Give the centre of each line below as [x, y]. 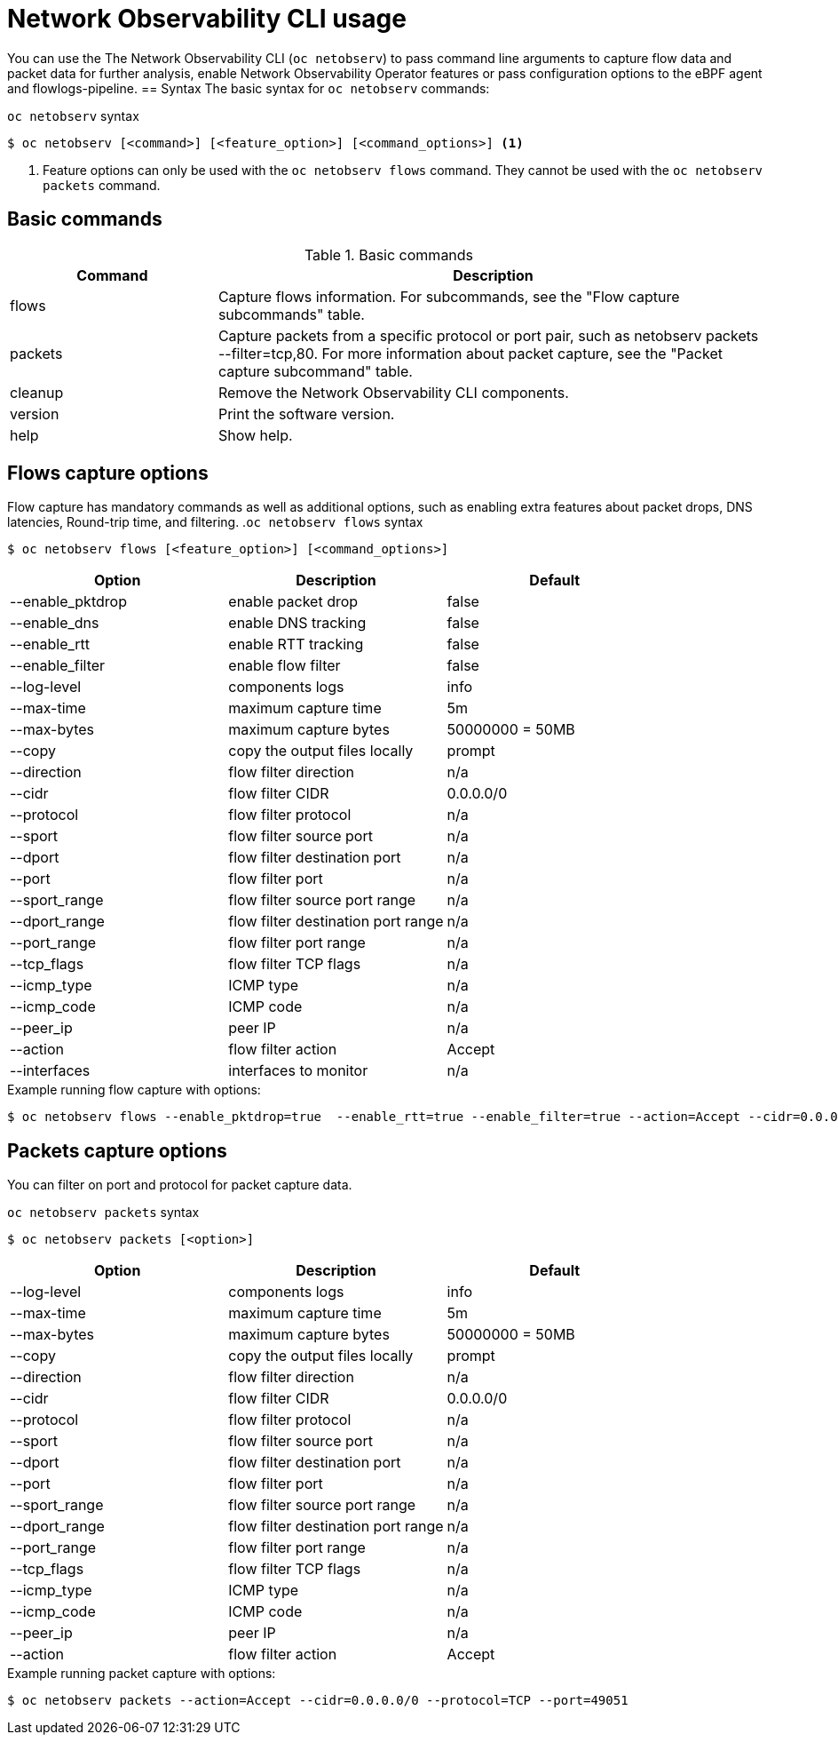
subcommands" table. [291, 314]
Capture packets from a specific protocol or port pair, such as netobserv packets [488, 335]
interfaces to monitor [298, 1071]
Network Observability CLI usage [207, 19]
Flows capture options [108, 473]
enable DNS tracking [297, 623]
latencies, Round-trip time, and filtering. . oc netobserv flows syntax [215, 522]
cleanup [37, 392]
